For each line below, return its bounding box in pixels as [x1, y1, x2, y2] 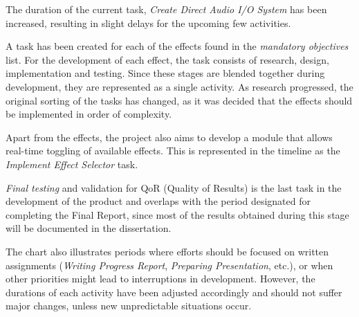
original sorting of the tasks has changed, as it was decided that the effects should [6, 93, 353, 107]
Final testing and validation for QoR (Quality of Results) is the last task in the [6, 180, 342, 194]
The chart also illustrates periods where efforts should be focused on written [6, 244, 329, 258]
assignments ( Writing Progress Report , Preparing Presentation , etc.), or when [6, 257, 333, 272]
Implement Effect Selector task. [6, 156, 138, 171]
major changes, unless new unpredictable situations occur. [6, 298, 252, 313]
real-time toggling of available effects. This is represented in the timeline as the [6, 143, 340, 158]
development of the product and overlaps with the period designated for [6, 194, 311, 208]
